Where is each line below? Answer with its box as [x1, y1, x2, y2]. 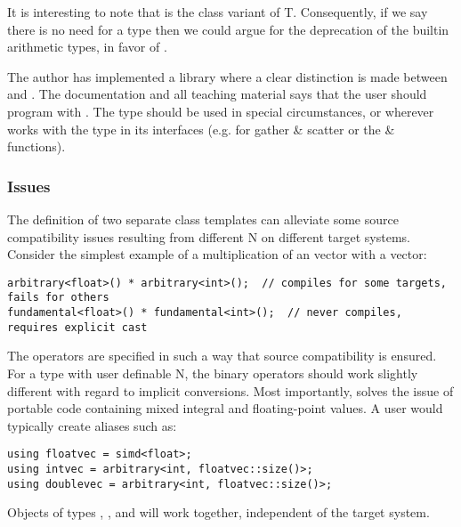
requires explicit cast [7, 320, 148, 334]
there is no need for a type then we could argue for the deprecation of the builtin [7, 20, 449, 38]
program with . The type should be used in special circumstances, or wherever [7, 101, 434, 120]
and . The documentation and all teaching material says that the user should [7, 85, 427, 103]
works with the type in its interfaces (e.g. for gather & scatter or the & [7, 119, 395, 138]
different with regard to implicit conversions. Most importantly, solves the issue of [7, 381, 454, 400]
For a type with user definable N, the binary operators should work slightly [7, 363, 418, 382]
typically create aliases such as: [7, 416, 177, 434]
